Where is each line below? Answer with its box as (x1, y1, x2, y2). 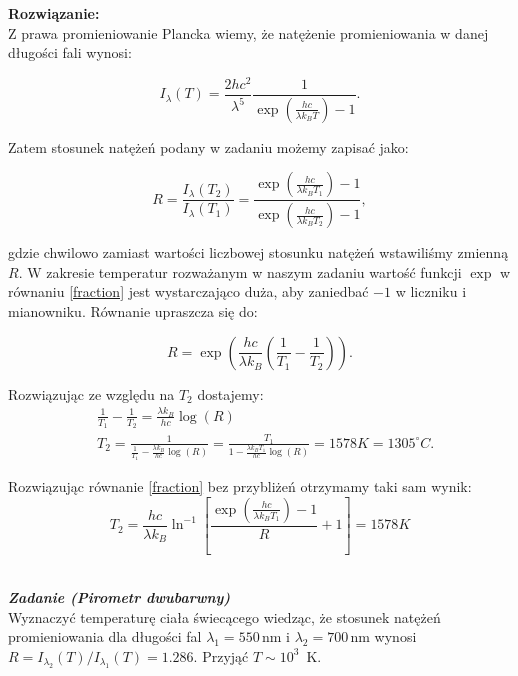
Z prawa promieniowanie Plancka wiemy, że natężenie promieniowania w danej (8, 22, 489, 43)
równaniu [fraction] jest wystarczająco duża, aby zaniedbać (8, 281, 369, 302)
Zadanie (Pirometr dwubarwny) (8, 587, 231, 608)
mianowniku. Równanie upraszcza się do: (8, 301, 258, 322)
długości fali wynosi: (8, 42, 132, 63)
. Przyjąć (193, 645, 249, 666)
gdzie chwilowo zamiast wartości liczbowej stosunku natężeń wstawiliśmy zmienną (8, 242, 509, 263)
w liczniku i (395, 281, 467, 302)
